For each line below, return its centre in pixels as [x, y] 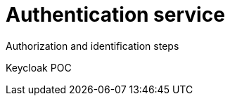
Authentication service [115, 15]
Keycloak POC [39, 67]
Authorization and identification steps [92, 46]
